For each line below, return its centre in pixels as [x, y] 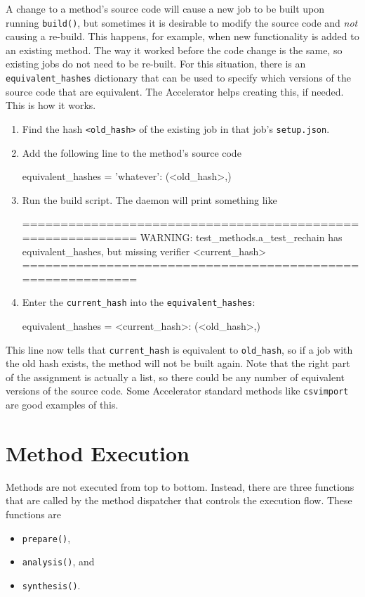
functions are [34, 514]
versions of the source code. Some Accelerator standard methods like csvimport [177, 391]
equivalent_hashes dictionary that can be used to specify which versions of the [178, 78]
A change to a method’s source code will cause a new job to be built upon [165, 8]
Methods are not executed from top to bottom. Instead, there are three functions [180, 486]
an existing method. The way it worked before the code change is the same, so [174, 50]
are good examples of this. [62, 405]
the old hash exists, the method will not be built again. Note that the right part [178, 363]
